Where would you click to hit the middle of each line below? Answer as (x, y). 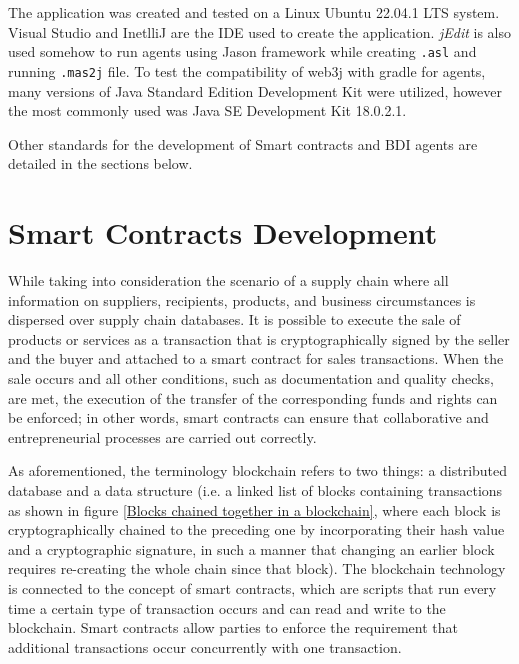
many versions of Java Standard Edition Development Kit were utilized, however (255, 90)
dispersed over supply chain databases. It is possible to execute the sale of (234, 319)
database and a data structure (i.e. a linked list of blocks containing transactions (255, 489)
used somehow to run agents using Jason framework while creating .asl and (242, 51)
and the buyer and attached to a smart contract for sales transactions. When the (256, 358)
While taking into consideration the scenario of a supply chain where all (228, 280)
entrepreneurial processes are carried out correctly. (162, 436)
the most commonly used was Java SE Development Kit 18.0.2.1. (207, 110)
